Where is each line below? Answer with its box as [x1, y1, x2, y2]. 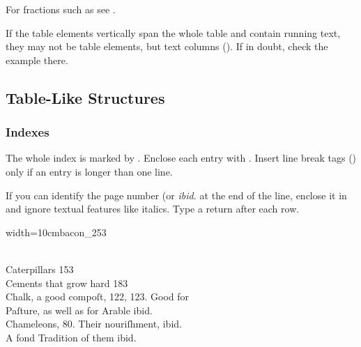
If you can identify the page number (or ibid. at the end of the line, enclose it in [6, 187, 347, 202]
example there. [6, 52, 68, 67]
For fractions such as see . [6, 2, 116, 16]
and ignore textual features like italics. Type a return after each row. [6, 201, 300, 216]
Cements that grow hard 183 [6, 275, 128, 290]
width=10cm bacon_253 [6, 224, 107, 239]
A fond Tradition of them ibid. [6, 330, 137, 344]
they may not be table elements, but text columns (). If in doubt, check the [6, 39, 328, 54]
